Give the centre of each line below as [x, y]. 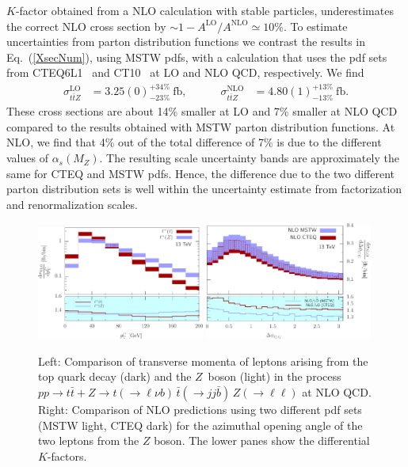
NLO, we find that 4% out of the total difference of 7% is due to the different [194, 142]
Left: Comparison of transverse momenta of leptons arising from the [203, 361]
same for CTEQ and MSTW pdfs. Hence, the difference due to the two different [201, 173]
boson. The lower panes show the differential [262, 440]
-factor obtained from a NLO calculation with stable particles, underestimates [204, 10]
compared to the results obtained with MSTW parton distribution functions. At [201, 126]
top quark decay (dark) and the [115, 376]
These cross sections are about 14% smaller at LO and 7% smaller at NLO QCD [202, 111]
